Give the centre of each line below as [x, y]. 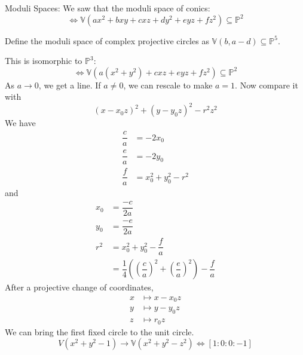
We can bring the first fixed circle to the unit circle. [100, 331]
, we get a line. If [70, 85]
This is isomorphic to [44, 61]
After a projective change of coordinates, [79, 287]
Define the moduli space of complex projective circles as [107, 40]
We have [20, 123]
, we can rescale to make [168, 85]
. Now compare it [267, 85]
